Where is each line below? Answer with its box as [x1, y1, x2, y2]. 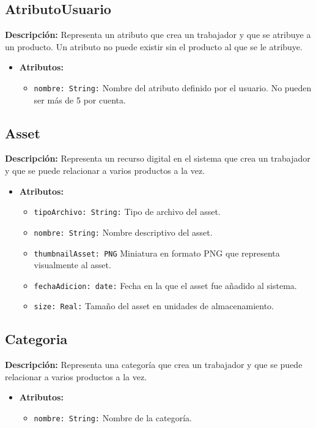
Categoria [5, 329, 68, 348]
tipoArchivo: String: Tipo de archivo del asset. [34, 205, 221, 218]
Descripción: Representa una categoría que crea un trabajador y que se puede [5, 358, 303, 371]
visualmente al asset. [34, 258, 111, 271]
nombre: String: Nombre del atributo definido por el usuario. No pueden [34, 81, 312, 94]
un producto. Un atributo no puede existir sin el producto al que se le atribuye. [5, 40, 303, 53]
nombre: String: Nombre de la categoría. [34, 411, 192, 424]
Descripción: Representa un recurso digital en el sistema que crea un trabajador [5, 152, 310, 165]
